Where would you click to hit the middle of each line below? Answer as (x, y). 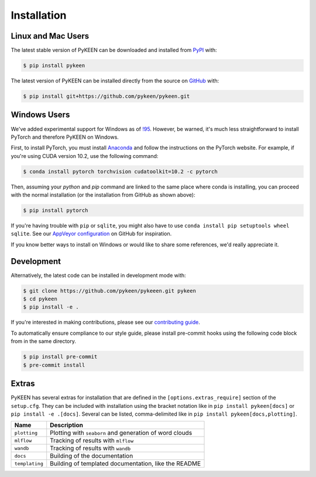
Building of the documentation (92, 456)
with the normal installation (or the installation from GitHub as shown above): (103, 195)
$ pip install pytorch (56, 210)
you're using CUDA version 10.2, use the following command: (85, 156)
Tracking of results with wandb (90, 448)
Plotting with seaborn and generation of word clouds (121, 433)
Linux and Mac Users (50, 36)
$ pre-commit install (54, 365)
